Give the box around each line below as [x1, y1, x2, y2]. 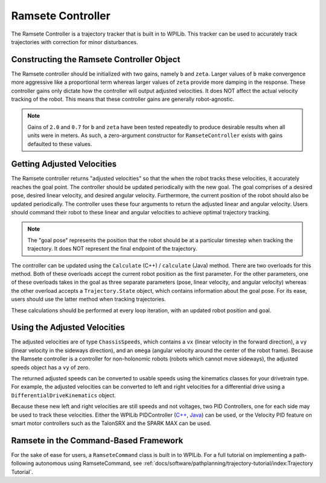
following [11, 459, 34, 467]
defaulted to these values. [27, 140, 92, 147]
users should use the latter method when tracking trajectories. [11, 296, 166, 303]
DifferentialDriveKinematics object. [11, 391, 116, 398]
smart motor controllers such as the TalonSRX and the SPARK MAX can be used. [11, 420, 211, 427]
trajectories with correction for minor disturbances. [11, 38, 138, 45]
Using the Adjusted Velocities [11, 322, 125, 333]
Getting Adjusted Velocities [11, 159, 117, 169]
